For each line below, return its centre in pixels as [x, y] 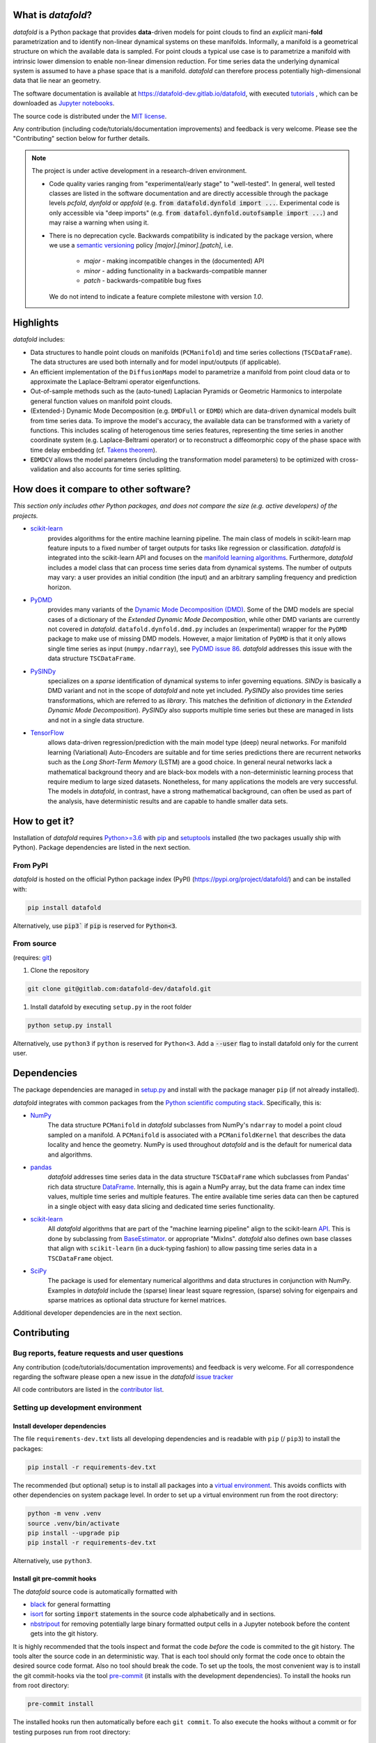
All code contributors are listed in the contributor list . [88, 1390]
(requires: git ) [32, 957]
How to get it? [44, 821]
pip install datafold [64, 907]
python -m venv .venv [64, 1514]
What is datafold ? [53, 15]
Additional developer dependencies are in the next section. [97, 1313]
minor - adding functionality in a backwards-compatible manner [175, 271]
